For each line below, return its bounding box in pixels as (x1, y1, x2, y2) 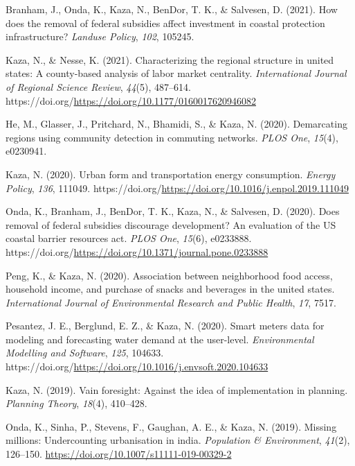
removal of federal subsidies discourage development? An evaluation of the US (6, 217, 336, 232)
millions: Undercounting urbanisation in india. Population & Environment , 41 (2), (6, 433, 350, 447)
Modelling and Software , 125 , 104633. (6, 345, 164, 360)
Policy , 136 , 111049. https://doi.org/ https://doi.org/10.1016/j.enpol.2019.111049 (6, 180, 349, 195)
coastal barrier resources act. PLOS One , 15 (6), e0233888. (6, 231, 252, 245)
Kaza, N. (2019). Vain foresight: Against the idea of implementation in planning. (6, 382, 348, 397)
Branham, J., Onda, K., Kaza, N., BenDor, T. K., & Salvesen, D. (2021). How (6, 2, 338, 16)
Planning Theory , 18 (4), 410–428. (6, 396, 147, 411)
